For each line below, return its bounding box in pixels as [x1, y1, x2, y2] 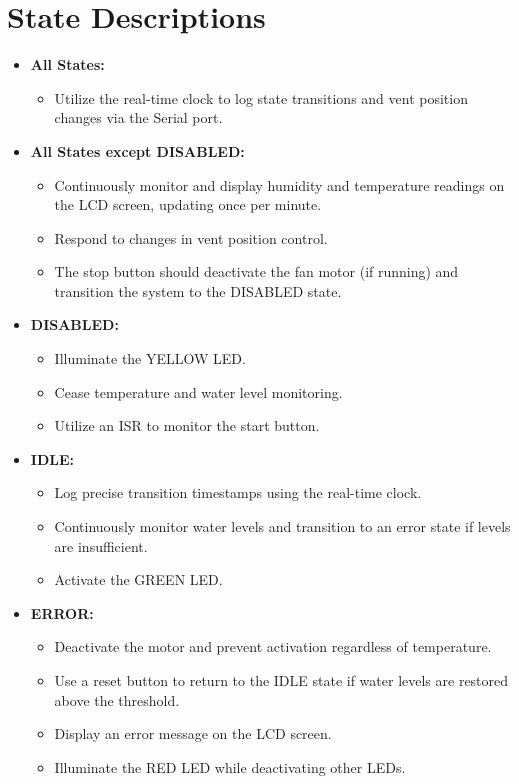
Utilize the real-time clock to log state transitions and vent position [54, 87, 468, 108]
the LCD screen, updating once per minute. [54, 194, 322, 215]
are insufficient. [54, 535, 148, 556]
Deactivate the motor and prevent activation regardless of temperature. [54, 636, 492, 657]
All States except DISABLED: [30, 140, 245, 161]
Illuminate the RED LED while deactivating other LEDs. [54, 756, 406, 777]
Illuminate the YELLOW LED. [54, 348, 246, 369]
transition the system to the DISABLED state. [54, 280, 342, 301]
